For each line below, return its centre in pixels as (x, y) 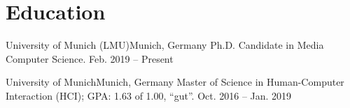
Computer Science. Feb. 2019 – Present (90, 58)
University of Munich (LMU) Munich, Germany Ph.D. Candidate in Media (165, 45)
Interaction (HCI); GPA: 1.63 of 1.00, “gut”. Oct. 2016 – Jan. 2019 (149, 95)
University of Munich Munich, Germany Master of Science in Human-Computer (175, 82)
